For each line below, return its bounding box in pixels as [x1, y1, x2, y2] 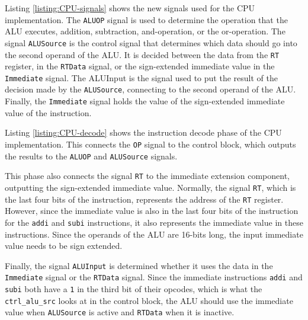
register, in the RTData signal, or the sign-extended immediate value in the [5, 60, 275, 72]
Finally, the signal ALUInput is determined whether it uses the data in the [5, 259, 273, 271]
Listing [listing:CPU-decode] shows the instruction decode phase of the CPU [5, 126, 282, 139]
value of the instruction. [5, 106, 92, 119]
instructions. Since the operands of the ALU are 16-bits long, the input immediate [5, 228, 303, 240]
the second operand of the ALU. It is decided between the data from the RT [5, 48, 280, 60]
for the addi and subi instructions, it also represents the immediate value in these [5, 216, 303, 228]
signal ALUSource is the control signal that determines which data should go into [5, 36, 297, 49]
